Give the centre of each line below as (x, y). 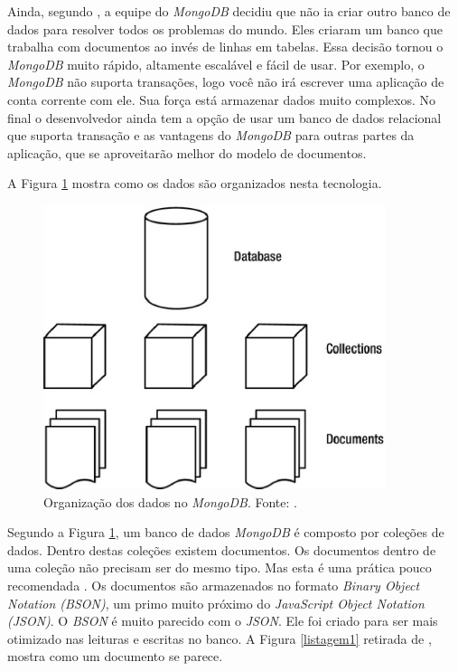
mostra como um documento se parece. (115, 656)
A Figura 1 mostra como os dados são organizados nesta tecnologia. (195, 183)
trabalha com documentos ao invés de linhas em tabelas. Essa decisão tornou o (225, 47)
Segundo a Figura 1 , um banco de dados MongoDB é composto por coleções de (226, 532)
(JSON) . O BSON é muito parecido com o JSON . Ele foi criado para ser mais (223, 621)
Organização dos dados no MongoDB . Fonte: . (170, 501)
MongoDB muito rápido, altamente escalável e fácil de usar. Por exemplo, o (216, 64)
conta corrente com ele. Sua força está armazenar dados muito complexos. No (222, 99)
